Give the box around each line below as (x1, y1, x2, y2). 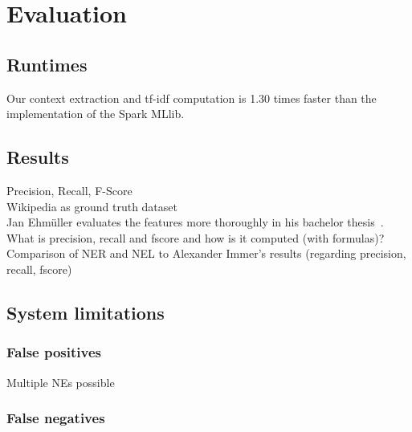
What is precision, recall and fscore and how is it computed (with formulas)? (6, 229, 385, 246)
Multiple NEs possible (6, 373, 115, 390)
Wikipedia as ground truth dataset (6, 198, 177, 214)
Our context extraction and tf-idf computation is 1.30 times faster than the (6, 89, 377, 106)
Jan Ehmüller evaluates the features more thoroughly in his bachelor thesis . (6, 214, 384, 230)
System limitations (6, 300, 165, 324)
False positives (6, 342, 101, 362)
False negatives (6, 408, 105, 428)
